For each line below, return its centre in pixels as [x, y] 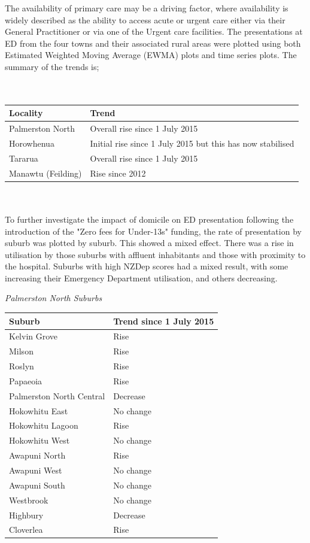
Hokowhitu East [39, 410]
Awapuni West [36, 470]
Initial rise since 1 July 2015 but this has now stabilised [192, 143]
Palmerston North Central [57, 395]
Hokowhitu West [39, 440]
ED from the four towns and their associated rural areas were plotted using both [153, 43]
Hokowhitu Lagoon [44, 425]
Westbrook [29, 500]
